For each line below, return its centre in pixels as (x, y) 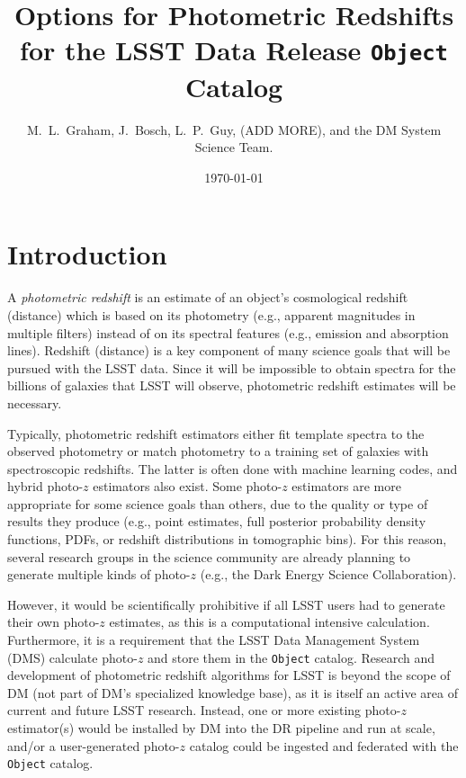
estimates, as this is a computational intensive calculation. (269, 622)
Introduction (87, 254)
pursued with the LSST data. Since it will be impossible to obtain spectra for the (232, 367)
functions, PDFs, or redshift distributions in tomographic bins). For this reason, (227, 539)
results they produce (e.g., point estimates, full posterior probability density (217, 521)
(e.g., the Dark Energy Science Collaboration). (328, 574)
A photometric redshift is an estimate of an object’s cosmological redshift (208, 297)
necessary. (35, 402)
